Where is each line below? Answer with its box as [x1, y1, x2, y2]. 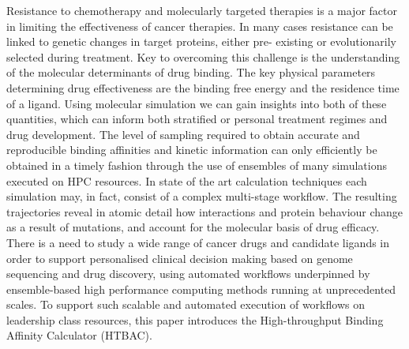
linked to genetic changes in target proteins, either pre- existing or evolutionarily [6, 33, 396, 50]
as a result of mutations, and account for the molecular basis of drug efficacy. [6, 219, 380, 235]
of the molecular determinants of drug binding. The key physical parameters [6, 64, 376, 81]
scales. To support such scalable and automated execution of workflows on [6, 296, 365, 313]
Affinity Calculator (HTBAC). [6, 327, 152, 343]
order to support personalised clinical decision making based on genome [6, 250, 353, 266]
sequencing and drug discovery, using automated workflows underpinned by [6, 265, 370, 282]
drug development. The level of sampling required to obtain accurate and [6, 126, 360, 142]
